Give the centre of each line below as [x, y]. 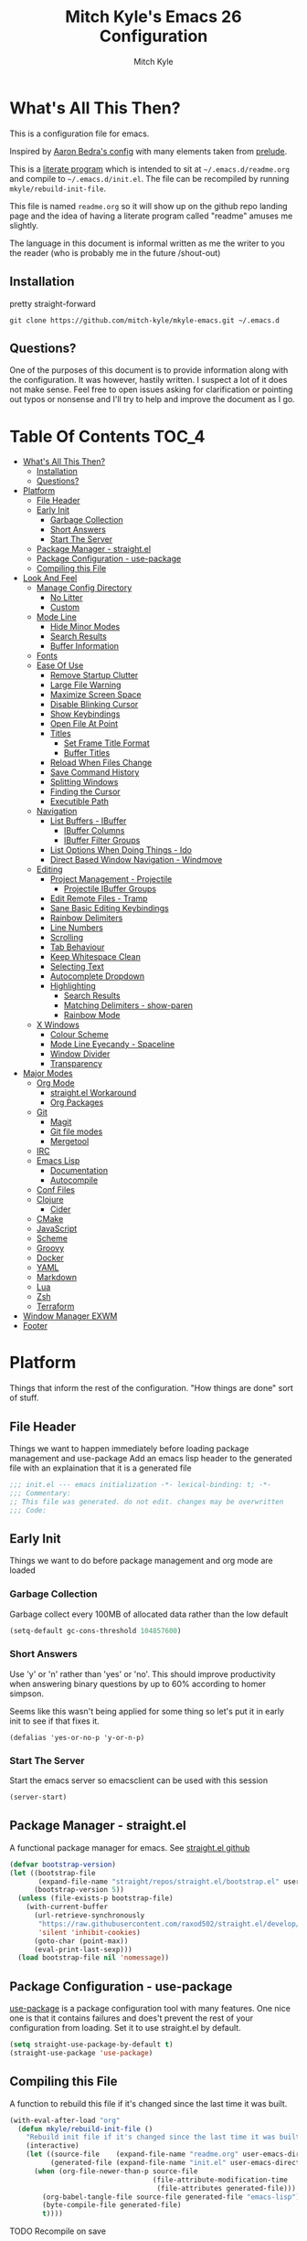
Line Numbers [76, 928]
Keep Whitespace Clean [95, 957]
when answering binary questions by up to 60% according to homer [138, 1683]
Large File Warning [85, 685]
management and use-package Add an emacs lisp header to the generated [151, 1458]
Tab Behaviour [77, 947]
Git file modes [76, 1131]
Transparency [76, 1064]
